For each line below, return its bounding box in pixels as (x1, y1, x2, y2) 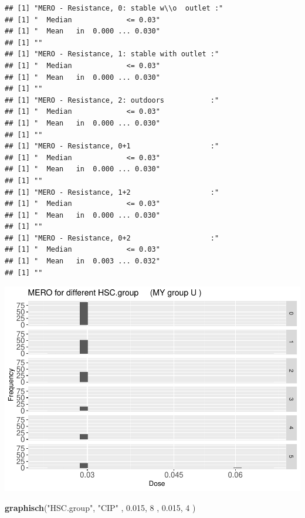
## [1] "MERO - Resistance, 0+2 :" (5, 233, 219, 242)
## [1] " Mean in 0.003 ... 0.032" (5, 257, 160, 266)
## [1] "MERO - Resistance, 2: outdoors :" (5, 96, 219, 104)
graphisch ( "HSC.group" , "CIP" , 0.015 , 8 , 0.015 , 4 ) (5, 501, 196, 513)
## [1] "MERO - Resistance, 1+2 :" (5, 188, 219, 197)
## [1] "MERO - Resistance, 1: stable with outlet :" (5, 50, 219, 59)
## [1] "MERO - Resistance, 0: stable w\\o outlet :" (5, 4, 223, 12)
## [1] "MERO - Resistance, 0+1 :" (5, 142, 219, 151)
